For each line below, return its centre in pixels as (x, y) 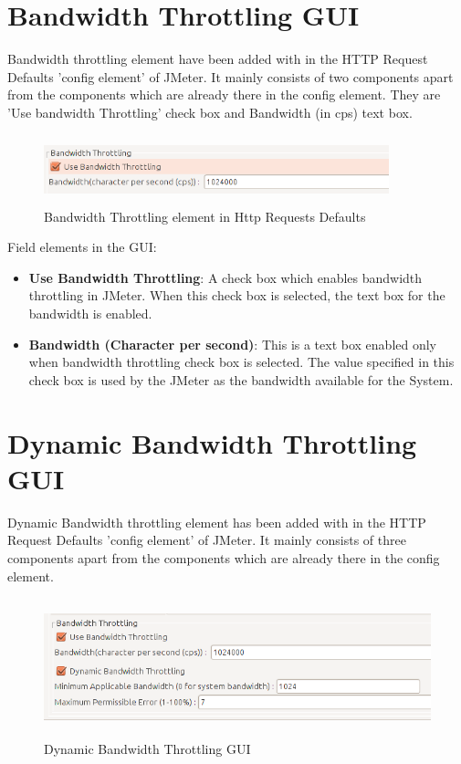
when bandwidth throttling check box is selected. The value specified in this (241, 362)
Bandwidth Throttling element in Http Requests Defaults (205, 216)
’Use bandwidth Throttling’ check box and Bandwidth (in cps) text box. (210, 112)
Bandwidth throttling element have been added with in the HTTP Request (218, 59)
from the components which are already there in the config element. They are (224, 94)
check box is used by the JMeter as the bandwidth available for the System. (241, 379)
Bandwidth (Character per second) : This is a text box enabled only (233, 344)
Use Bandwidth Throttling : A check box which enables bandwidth (225, 277)
